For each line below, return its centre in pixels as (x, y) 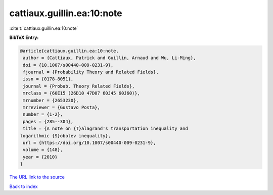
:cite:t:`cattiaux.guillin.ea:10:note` (44, 28)
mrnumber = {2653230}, (51, 100)
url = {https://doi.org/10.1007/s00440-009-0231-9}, (89, 143)
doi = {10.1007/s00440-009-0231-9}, (68, 65)
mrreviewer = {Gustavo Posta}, (62, 108)
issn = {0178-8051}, (48, 79)
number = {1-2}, (43, 114)
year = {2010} (40, 157)
